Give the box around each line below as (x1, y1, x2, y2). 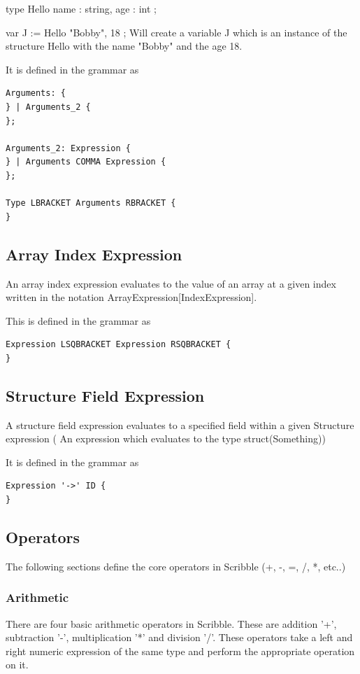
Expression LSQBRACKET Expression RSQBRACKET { (6, 339, 231, 350)
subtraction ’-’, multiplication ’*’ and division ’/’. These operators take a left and (6, 630, 353, 645)
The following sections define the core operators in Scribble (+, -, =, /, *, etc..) (6, 559, 346, 573)
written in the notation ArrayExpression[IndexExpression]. (6, 290, 257, 304)
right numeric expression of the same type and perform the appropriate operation (6, 643, 355, 658)
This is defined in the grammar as (6, 313, 151, 328)
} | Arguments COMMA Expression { (6, 157, 166, 167)
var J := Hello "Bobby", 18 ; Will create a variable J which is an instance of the (6, 24, 347, 39)
